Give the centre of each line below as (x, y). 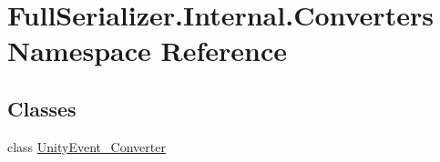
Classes (42, 108)
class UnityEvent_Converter (87, 146)
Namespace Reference (147, 51)
